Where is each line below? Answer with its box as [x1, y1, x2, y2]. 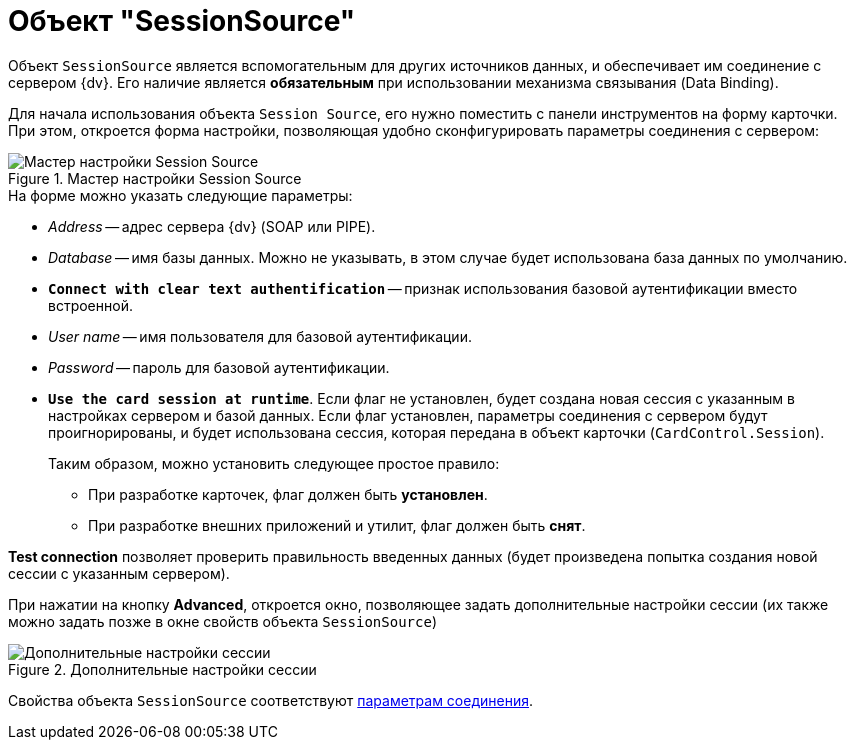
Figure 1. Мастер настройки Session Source [8, 169, 302, 187]
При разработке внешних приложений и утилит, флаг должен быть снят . [88, 516, 586, 534]
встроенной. [48, 296, 133, 314]
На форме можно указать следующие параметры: [8, 186, 353, 204]
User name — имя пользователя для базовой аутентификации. [48, 327, 472, 345]
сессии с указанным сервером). [8, 564, 230, 582]
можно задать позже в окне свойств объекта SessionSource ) [8, 612, 437, 630]
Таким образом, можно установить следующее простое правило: [48, 454, 500, 472]
